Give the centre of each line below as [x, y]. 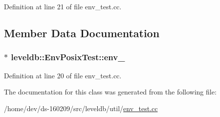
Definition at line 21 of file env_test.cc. [63, 6]
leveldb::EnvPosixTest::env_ [68, 57]
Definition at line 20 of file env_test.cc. [63, 75]
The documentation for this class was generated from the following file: [110, 92]
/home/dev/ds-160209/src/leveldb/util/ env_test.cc [81, 108]
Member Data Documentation [82, 33]
